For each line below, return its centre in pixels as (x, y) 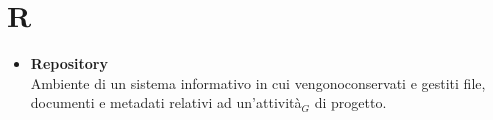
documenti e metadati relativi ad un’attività (166, 102)
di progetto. (350, 102)
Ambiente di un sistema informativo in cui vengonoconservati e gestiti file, (258, 82)
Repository (69, 63)
